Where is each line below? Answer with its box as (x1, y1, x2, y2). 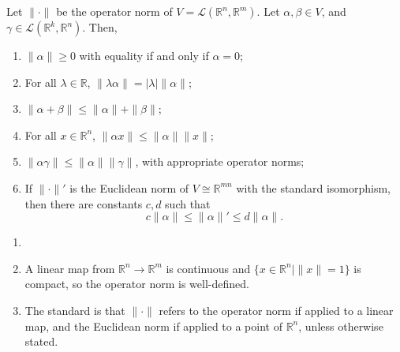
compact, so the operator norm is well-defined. (24, 275, 249, 292)
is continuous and (166, 260, 251, 276)
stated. (24, 333, 58, 350)
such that (165, 195, 211, 212)
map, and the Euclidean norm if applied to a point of (24, 317, 282, 334)
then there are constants (24, 195, 143, 212)
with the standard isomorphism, (236, 179, 391, 196)
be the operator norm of (56, 3, 173, 19)
